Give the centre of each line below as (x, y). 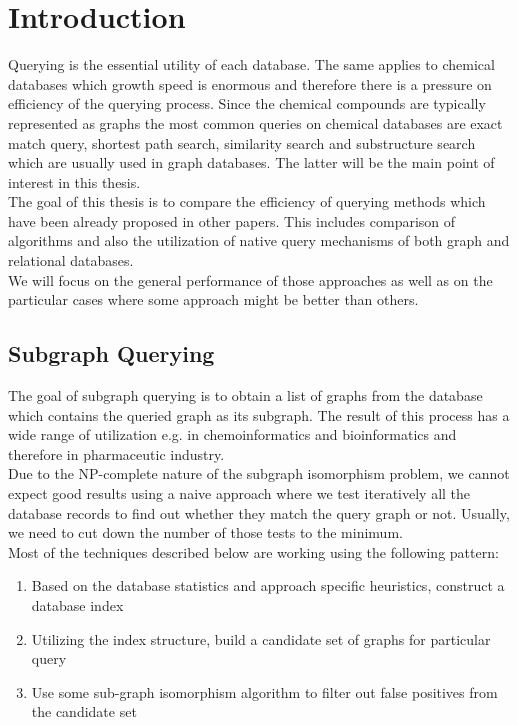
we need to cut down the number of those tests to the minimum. (205, 532)
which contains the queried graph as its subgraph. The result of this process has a (259, 414)
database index (77, 604)
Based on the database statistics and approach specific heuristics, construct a (268, 585)
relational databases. (71, 260)
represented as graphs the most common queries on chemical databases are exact (255, 122)
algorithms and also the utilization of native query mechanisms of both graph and (259, 240)
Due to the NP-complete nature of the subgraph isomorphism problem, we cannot (259, 473)
